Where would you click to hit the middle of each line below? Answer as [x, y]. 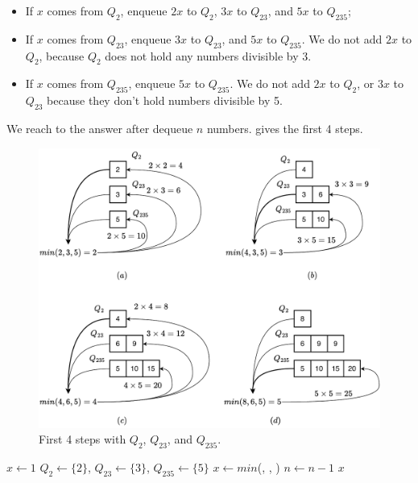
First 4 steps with [83, 439]
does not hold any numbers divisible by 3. [208, 55]
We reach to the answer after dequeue [100, 128]
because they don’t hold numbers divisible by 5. [165, 100]
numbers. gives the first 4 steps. [285, 128]
